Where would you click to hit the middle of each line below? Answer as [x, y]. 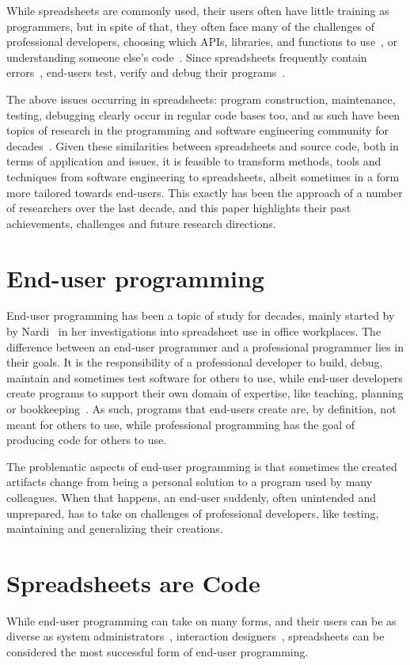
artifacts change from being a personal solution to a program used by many [190, 482]
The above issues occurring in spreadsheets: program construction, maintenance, [201, 99]
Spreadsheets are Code [133, 582]
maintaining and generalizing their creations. [115, 528]
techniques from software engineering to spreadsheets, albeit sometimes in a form [203, 176]
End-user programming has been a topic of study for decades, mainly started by [201, 315]
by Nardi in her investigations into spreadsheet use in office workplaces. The [194, 331]
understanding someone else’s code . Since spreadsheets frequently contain [187, 57]
